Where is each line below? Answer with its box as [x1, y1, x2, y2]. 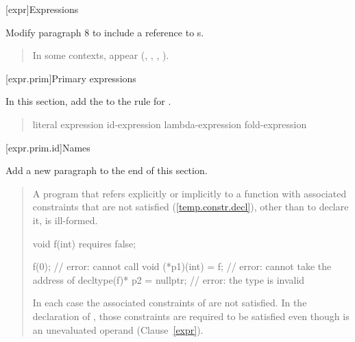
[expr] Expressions [5, 2, 79, 16]
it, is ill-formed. [32, 212, 98, 227]
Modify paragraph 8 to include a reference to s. [5, 25, 204, 39]
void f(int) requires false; [32, 236, 136, 250]
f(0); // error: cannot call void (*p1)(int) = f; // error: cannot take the [32, 259, 332, 273]
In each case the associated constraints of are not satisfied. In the [32, 295, 307, 310]
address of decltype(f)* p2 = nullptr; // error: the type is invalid [32, 272, 305, 286]
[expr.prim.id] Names [5, 140, 90, 154]
